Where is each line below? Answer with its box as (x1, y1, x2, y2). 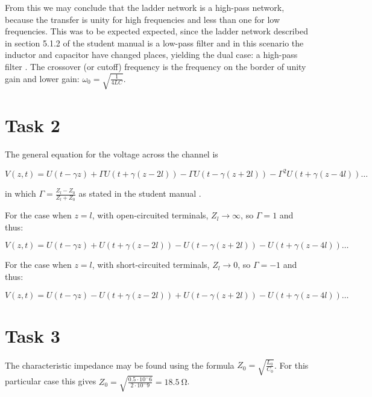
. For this (274, 358, 309, 371)
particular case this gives (5, 375, 96, 387)
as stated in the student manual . (78, 187, 201, 200)
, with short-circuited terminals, (92, 258, 210, 271)
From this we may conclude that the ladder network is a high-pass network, (5, 1, 285, 13)
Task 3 (5, 323, 60, 348)
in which (5, 187, 36, 200)
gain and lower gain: (5, 72, 80, 84)
